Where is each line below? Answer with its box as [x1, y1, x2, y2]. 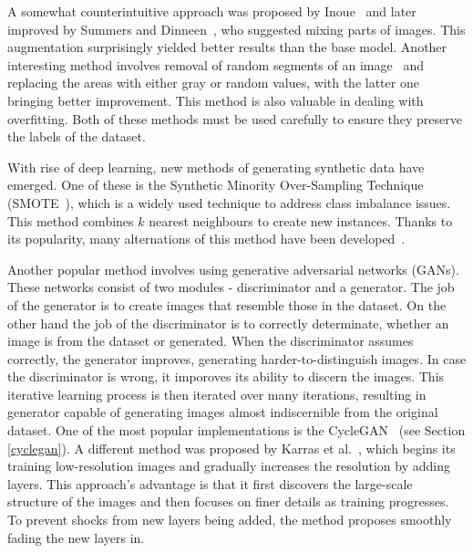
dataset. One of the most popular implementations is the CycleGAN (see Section [7, 421, 466, 440]
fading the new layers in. [7, 527, 145, 547]
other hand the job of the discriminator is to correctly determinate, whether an [7, 313, 449, 332]
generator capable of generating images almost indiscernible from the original [7, 402, 438, 422]
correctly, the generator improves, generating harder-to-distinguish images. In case [7, 349, 467, 368]
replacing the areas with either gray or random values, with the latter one [7, 73, 419, 92]
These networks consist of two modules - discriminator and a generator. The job [7, 277, 455, 297]
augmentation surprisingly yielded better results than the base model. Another [7, 37, 447, 57]
